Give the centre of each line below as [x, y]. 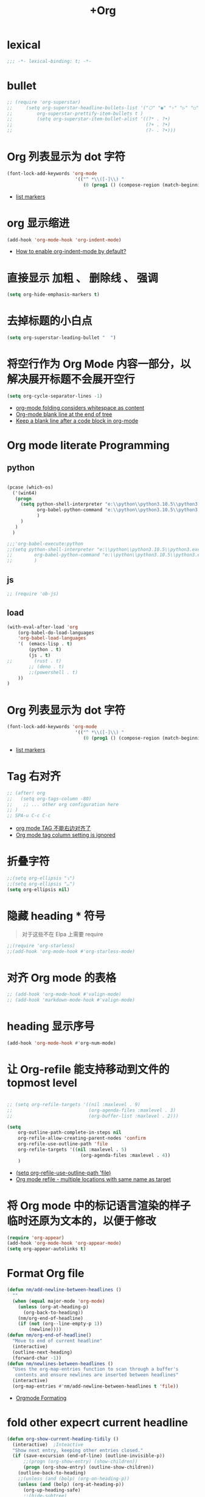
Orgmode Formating [41, 1398]
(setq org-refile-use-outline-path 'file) [63, 1173]
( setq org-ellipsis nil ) [38, 889]
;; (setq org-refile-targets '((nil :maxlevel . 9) [74, 1104]
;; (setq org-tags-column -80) [49, 799]
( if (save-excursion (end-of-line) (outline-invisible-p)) [89, 1456]
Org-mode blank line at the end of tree [64, 414]
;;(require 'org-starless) [41, 945]
